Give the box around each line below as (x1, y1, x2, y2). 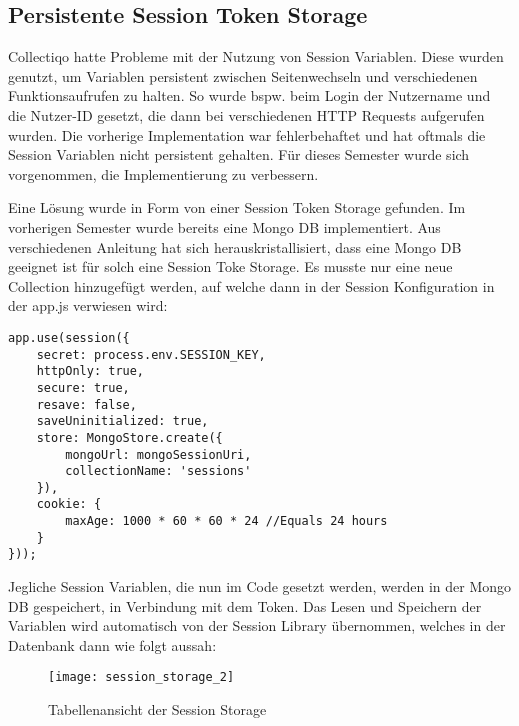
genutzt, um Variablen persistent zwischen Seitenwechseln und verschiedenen (8, 65, 478, 86)
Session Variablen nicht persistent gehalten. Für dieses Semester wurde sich (8, 144, 470, 165)
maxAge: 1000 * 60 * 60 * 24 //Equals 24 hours (65, 514, 388, 529)
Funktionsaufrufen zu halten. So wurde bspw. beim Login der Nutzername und (8, 85, 491, 106)
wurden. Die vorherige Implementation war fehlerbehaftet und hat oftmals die (8, 124, 486, 145)
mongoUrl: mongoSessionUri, (65, 447, 252, 462)
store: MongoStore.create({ (36, 430, 223, 445)
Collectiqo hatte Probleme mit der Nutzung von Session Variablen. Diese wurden (8, 46, 504, 67)
